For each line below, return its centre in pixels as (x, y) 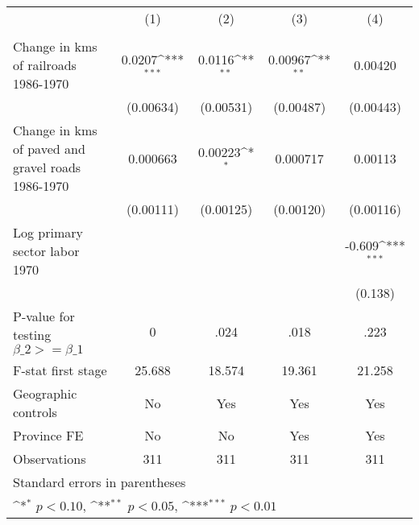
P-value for (44, 316)
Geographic (45, 393)
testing (32, 335)
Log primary (48, 232)
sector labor (46, 251)
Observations (50, 459)
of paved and (49, 149)
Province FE (48, 435)
